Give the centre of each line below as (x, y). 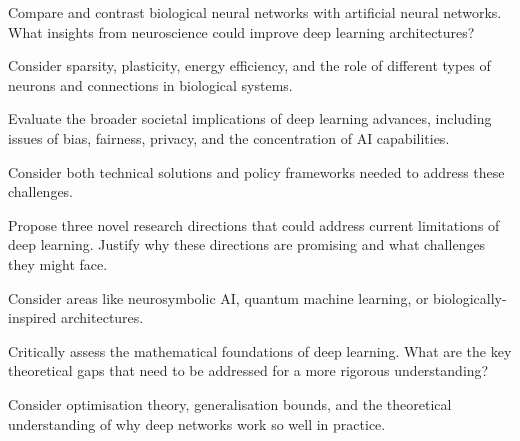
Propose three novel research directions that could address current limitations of (254, 224)
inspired (32, 317)
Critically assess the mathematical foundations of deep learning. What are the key (260, 350)
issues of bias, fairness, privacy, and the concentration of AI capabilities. (229, 137)
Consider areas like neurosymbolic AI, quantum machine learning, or (218, 297)
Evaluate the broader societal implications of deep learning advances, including (250, 118)
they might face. (58, 263)
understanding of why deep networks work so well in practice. (197, 423)
